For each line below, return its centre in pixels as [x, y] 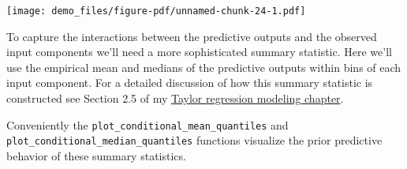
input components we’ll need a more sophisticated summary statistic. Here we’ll [199, 52]
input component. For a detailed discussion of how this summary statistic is [190, 83]
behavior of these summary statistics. [96, 155]
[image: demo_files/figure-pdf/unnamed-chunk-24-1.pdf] [156, 11]
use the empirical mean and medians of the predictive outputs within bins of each [204, 67]
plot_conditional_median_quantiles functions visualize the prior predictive [194, 140]
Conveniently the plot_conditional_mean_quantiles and [147, 124]
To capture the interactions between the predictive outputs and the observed [192, 36]
